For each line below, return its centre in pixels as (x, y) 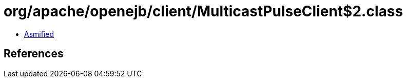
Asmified (39, 34)
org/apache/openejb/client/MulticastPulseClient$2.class (204, 11)
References (34, 54)
